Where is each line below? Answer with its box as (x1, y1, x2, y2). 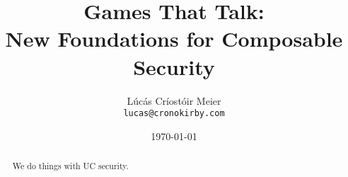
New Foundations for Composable (5, 24, 343, 53)
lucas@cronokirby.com (123, 108, 225, 119)
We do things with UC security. (12, 160, 129, 172)
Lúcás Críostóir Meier (127, 93, 221, 108)
